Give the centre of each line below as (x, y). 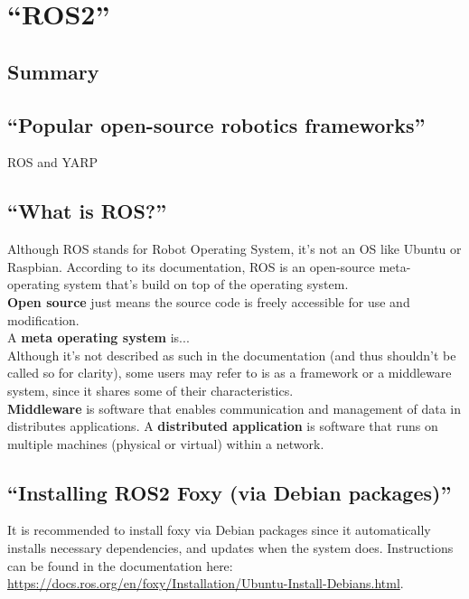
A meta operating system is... (98, 337)
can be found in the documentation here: (120, 565)
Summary (53, 71)
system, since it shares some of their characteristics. (150, 390)
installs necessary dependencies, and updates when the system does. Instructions (230, 548)
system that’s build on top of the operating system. (206, 284)
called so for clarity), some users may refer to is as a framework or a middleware (230, 373)
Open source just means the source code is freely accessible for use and (209, 301)
